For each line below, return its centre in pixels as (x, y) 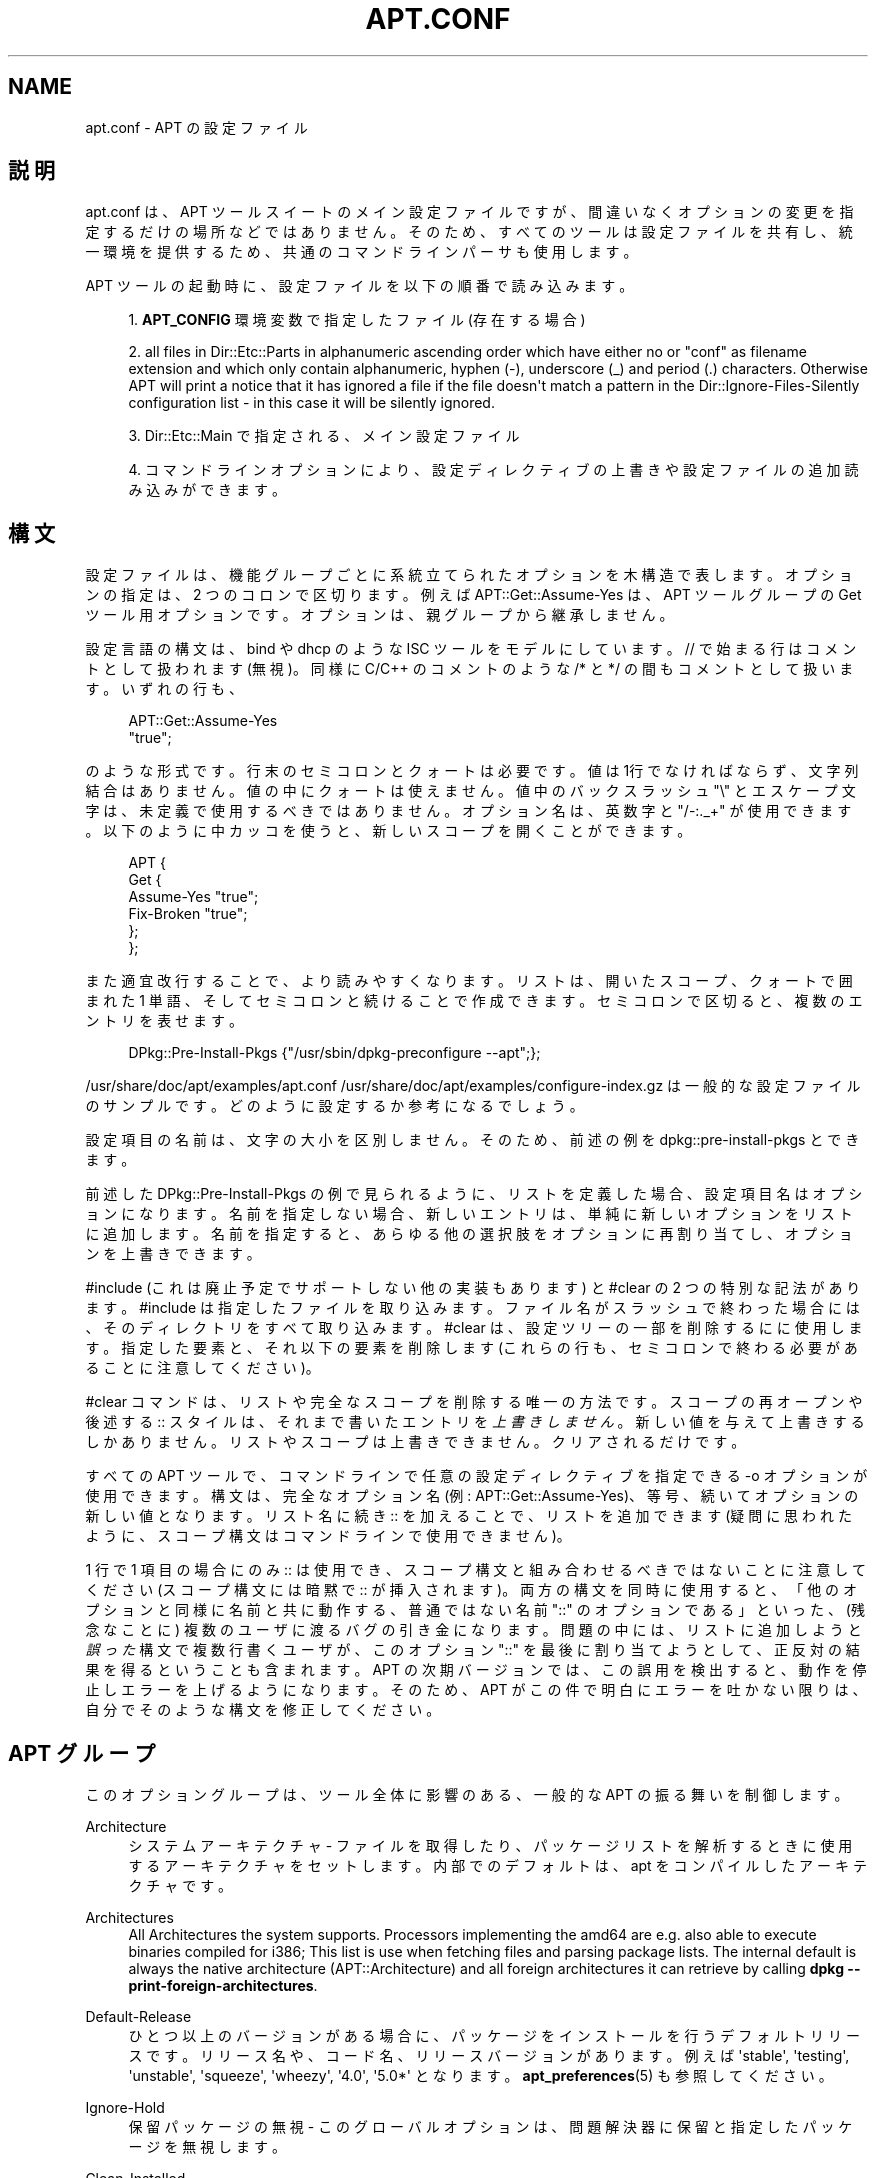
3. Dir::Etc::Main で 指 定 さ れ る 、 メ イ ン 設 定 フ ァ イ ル (324, 436)
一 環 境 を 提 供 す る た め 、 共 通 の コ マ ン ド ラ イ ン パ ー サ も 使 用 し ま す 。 (361, 252)
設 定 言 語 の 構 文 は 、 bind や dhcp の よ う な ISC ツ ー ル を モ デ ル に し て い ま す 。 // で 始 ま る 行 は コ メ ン (471, 649)
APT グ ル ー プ (82, 1753)
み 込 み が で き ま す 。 (207, 490)
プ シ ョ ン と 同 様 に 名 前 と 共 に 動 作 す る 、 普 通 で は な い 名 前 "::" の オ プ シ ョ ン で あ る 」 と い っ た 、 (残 (475, 1610)
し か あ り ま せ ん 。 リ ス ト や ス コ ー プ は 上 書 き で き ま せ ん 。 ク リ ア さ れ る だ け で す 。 (415, 1442)
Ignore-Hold (125, 2108)
